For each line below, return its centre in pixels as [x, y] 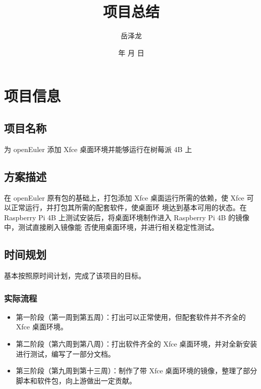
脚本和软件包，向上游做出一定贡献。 [76, 380]
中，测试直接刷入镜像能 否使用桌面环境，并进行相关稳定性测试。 [111, 227]
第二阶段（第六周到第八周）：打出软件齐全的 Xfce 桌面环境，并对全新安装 [137, 344]
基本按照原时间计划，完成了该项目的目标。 [75, 276]
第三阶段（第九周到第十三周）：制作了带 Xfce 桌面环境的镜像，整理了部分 [137, 371]
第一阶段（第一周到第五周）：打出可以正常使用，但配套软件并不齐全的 [131, 317]
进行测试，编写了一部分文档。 [65, 353]
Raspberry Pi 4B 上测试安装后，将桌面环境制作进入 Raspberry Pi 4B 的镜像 [127, 217]
